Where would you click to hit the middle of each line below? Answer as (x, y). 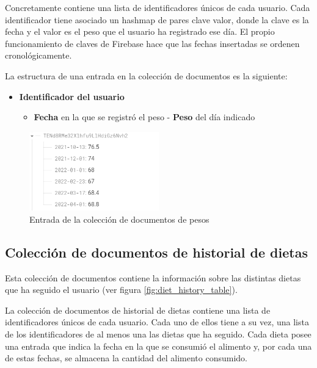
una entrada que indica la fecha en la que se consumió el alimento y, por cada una (158, 346)
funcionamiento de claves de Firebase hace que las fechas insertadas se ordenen (152, 43)
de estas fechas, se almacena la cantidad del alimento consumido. (126, 358)
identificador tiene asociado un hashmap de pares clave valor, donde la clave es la (157, 19)
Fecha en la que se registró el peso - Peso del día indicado (144, 117)
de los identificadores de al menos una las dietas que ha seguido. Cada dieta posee (158, 334)
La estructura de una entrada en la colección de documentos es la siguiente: (146, 75)
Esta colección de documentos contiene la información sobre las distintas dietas (153, 277)
